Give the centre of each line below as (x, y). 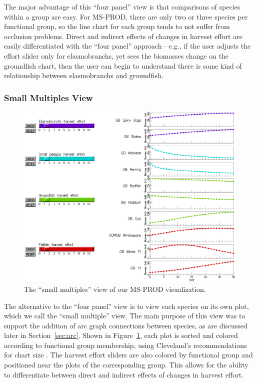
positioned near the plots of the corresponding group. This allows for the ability (126, 365)
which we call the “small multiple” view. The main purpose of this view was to (125, 316)
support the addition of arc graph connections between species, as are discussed (126, 325)
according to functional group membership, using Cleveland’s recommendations (125, 345)
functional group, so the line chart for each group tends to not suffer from (117, 26)
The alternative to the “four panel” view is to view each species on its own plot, (126, 306)
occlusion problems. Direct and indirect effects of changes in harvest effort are (123, 36)
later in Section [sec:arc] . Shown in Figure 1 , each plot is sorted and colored (121, 335)
